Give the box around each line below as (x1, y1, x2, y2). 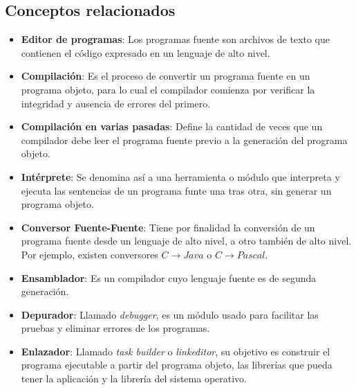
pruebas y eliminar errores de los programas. (21, 321, 210, 335)
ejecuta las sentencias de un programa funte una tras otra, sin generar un (21, 183, 332, 197)
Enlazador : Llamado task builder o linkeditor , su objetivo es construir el (21, 344, 330, 358)
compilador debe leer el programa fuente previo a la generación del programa (21, 132, 348, 147)
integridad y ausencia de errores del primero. (21, 96, 211, 110)
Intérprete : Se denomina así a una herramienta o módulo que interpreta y (21, 169, 340, 184)
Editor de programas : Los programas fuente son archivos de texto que (21, 32, 330, 46)
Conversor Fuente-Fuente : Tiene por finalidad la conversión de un (21, 220, 315, 234)
